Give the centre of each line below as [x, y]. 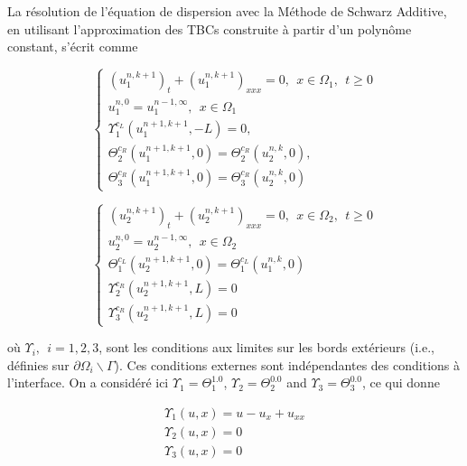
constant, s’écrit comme [73, 47]
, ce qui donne [401, 382]
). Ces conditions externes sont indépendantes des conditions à [287, 364]
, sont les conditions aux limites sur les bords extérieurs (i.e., [266, 347]
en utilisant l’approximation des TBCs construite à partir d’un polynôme [210, 28]
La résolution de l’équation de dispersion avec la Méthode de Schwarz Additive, [227, 11]
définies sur [38, 364]
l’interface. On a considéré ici [88, 382]
